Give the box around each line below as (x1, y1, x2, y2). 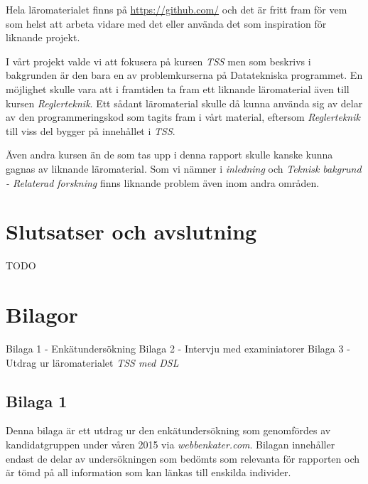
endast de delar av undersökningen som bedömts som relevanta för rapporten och (6, 451, 360, 466)
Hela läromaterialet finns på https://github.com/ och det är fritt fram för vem (6, 2, 347, 16)
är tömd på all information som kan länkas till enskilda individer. (6, 465, 291, 480)
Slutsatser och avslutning (6, 217, 257, 246)
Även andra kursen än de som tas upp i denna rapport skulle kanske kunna (6, 147, 333, 162)
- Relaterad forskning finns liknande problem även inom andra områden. (6, 175, 320, 190)
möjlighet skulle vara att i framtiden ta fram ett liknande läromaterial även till (6, 81, 350, 96)
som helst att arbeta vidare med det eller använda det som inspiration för (6, 16, 327, 31)
